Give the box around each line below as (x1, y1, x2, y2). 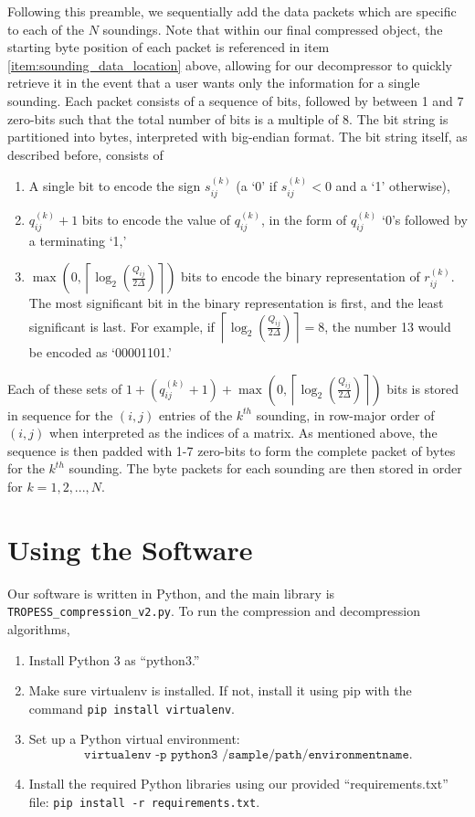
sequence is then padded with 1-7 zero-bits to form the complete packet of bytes (7, 440, 456, 460)
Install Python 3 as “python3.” (28, 650, 200, 669)
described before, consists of (7, 144, 164, 164)
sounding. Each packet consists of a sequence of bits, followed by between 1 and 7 (7, 90, 464, 110)
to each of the (7, 19, 84, 38)
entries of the (158, 405, 233, 424)
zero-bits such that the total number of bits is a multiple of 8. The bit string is (7, 109, 449, 128)
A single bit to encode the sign (28, 176, 201, 196)
